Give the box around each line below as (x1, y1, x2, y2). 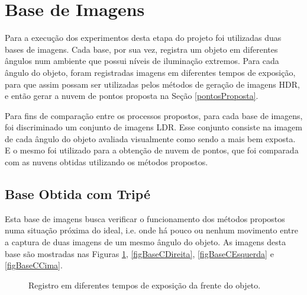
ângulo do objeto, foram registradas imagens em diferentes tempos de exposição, (5, 66, 296, 78)
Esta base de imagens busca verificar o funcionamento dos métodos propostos (5, 212, 285, 225)
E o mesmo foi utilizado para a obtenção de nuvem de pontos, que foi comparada (5, 144, 299, 156)
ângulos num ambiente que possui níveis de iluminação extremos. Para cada (5, 54, 279, 67)
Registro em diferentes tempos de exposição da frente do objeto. (28, 278, 261, 291)
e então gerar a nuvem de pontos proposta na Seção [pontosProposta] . (5, 89, 258, 102)
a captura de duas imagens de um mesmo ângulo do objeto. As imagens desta (5, 236, 286, 248)
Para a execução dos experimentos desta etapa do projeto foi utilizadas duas (5, 31, 282, 44)
